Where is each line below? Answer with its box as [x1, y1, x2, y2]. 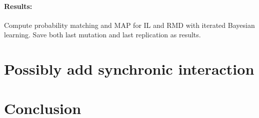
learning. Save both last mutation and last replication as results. [4, 29, 201, 40]
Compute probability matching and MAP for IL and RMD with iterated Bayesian [4, 19, 255, 30]
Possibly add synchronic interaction [4, 59, 254, 79]
